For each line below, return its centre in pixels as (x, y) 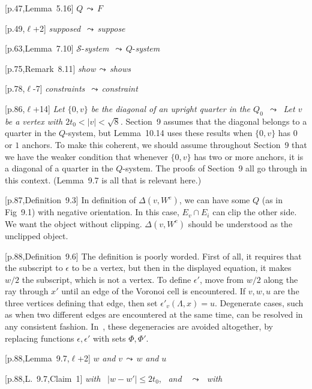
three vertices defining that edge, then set (81, 302)
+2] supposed (57, 28)
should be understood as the (240, 223)
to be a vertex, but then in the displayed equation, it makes (181, 268)
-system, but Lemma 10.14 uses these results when (159, 133)
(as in (272, 200)
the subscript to (34, 268)
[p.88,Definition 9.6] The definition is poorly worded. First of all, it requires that (153, 256)
